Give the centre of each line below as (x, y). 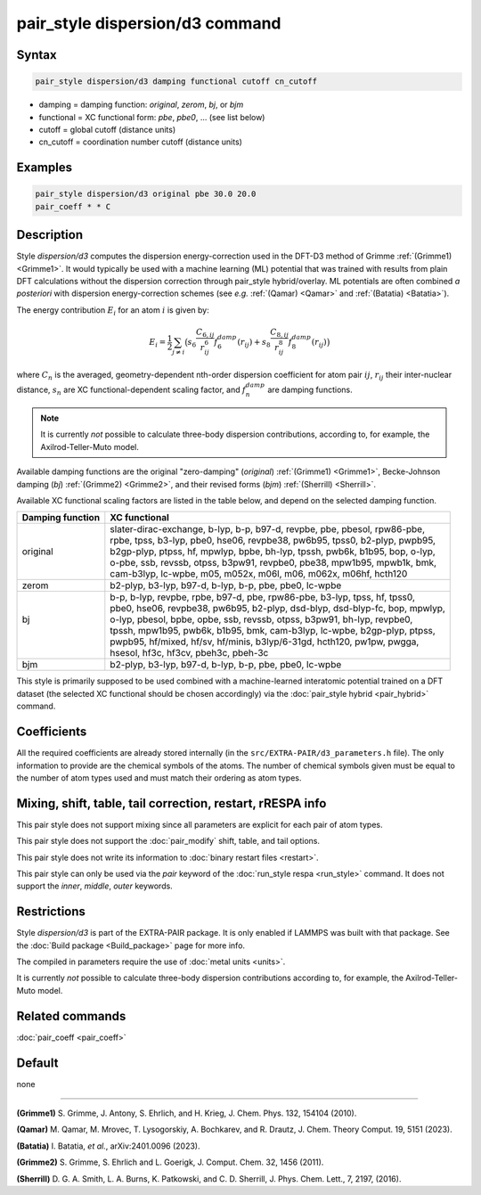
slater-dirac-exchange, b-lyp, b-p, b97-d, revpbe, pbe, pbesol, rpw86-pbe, (268, 529)
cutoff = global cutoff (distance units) (107, 129)
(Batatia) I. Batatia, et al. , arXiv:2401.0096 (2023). (108, 1146)
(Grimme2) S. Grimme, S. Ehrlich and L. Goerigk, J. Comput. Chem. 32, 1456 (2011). (170, 1162)
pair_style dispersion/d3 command (149, 23)
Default (37, 1063)
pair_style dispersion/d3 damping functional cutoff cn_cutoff (176, 82)
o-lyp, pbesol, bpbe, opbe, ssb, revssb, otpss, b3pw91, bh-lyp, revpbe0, (261, 619)
